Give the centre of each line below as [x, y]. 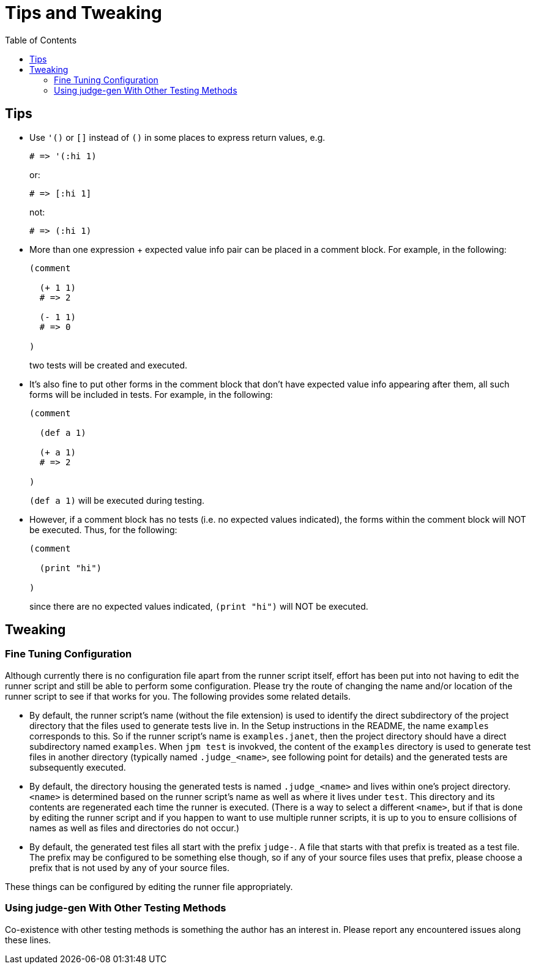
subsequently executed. [78, 767]
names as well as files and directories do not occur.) [135, 828]
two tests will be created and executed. [109, 365]
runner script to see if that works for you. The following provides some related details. [178, 696]
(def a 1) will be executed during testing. [117, 500]
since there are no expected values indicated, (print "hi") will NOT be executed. [199, 606]
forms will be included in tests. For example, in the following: [151, 394]
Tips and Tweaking [84, 13]
